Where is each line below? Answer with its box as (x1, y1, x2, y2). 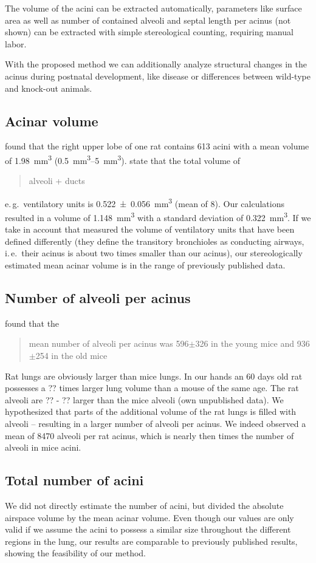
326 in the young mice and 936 (195, 337, 310, 350)
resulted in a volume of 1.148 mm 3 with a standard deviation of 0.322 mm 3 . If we (5, 210, 311, 223)
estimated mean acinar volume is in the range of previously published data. (5, 259, 286, 271)
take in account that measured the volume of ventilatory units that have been (5, 223, 295, 236)
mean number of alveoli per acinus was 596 (29, 337, 189, 350)
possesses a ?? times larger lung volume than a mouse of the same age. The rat (5, 381, 299, 394)
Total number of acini (5, 471, 144, 490)
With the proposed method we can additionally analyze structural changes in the (5, 58, 307, 70)
